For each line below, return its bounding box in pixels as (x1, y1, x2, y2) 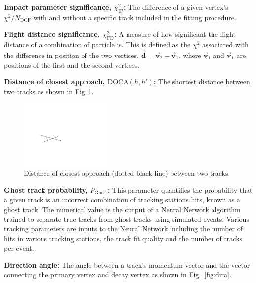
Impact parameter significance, (4, 2, 111, 12)
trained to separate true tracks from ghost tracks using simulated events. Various (4, 214, 249, 224)
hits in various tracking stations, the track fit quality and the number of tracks (4, 233, 243, 243)
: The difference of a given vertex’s (124, 2, 228, 12)
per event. (4, 243, 34, 253)
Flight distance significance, (4, 29, 100, 39)
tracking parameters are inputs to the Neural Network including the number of (4, 223, 243, 233)
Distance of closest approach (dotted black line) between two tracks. (24, 168, 230, 178)
